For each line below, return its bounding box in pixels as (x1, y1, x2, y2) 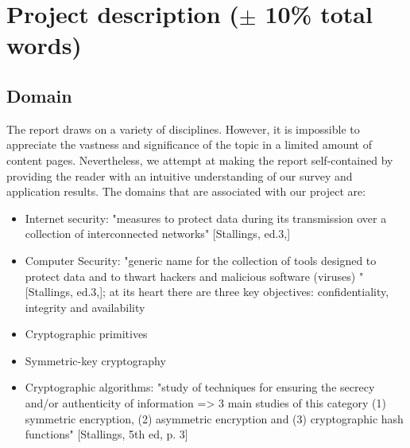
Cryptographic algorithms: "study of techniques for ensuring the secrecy (25, 379, 375, 395)
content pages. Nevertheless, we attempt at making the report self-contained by (6, 151, 393, 168)
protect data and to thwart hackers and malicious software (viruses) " (25, 267, 364, 284)
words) (6, 29, 82, 61)
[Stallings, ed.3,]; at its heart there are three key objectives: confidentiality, (25, 283, 389, 300)
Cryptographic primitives (25, 325, 148, 342)
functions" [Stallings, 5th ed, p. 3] (25, 426, 188, 442)
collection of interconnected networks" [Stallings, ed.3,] (25, 225, 291, 242)
